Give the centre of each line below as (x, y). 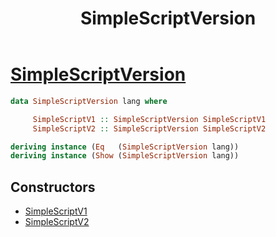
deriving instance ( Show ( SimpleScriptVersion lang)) (125, 156)
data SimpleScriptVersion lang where (89, 101)
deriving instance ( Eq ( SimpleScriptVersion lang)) (125, 147)
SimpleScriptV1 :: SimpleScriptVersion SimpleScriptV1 (149, 119)
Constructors (53, 187)
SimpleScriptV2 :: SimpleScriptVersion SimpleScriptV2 (149, 128)
